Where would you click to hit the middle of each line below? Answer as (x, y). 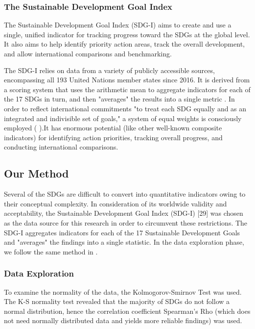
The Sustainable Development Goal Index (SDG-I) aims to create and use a (118, 25)
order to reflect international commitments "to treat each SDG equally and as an (125, 108)
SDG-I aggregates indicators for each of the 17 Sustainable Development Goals (122, 232)
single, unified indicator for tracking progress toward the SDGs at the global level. (127, 34)
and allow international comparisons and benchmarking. (88, 53)
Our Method (36, 173)
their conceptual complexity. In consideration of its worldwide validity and (116, 203)
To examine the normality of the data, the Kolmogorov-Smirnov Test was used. (123, 291)
